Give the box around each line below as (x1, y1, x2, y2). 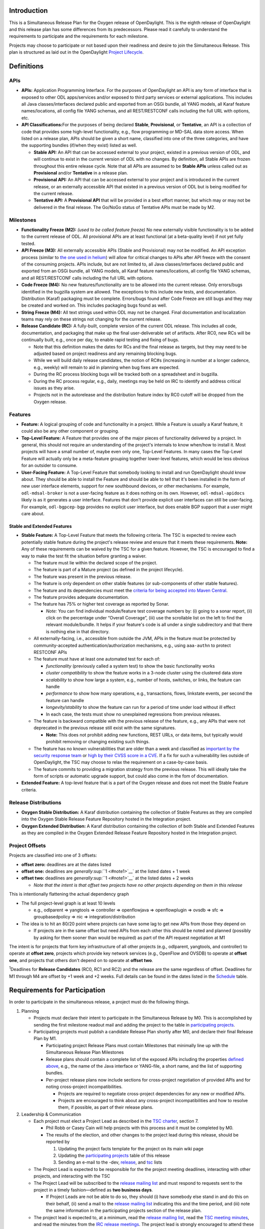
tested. (21, 240, 36, 246)
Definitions (9, 62, 44, 70)
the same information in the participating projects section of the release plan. (46, 1207, 202, 1214)
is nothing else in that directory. (46, 628, 110, 634)
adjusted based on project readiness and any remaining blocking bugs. (33, 351, 177, 356)
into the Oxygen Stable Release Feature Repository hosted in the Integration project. (21, 816, 191, 822)
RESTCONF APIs (33, 649, 67, 655)
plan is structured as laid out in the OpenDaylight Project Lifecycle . (9, 49, 144, 55)
